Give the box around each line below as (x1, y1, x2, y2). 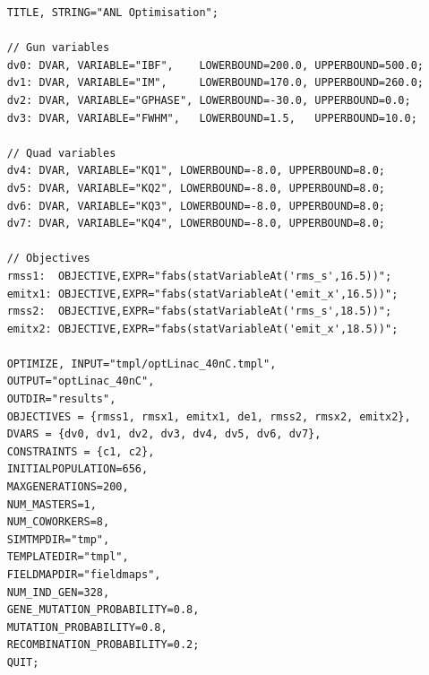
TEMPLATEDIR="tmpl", (6, 550, 129, 564)
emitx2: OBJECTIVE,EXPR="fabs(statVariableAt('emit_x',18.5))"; (6, 322, 399, 335)
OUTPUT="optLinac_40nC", (6, 375, 155, 388)
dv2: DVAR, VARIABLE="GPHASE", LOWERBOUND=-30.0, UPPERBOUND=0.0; (6, 93, 411, 107)
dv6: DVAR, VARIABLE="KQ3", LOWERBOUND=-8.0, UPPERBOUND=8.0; (6, 199, 386, 212)
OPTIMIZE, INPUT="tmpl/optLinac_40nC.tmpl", (6, 357, 277, 370)
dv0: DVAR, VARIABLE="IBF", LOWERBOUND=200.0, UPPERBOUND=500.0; (6, 58, 424, 72)
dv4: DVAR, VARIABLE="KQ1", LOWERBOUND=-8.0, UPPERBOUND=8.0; (6, 164, 386, 177)
